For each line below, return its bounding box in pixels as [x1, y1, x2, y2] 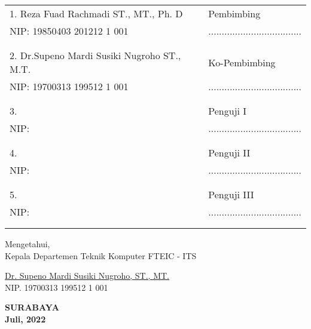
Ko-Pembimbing [208, 55, 276, 69]
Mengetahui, [5, 238, 50, 250]
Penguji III [208, 187, 254, 201]
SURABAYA [5, 301, 59, 313]
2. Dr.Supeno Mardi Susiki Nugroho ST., [10, 48, 181, 62]
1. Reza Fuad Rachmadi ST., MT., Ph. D [10, 7, 183, 20]
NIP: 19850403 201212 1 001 [10, 24, 129, 38]
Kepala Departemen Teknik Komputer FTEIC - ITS [5, 249, 197, 262]
